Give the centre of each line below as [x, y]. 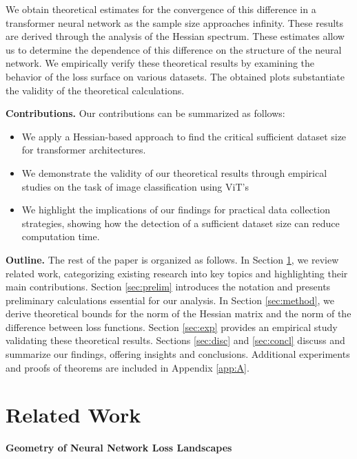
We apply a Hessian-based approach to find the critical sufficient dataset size [184, 136]
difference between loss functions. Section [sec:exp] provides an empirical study [172, 327]
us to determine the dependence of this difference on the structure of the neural [174, 49]
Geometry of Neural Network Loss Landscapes [119, 448]
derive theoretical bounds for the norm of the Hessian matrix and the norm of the [178, 313]
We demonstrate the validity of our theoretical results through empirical [174, 172]
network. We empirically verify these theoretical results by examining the [160, 63]
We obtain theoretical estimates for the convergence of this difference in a [161, 9]
